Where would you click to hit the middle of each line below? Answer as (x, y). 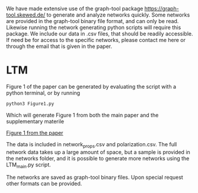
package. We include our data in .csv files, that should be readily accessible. (100, 34)
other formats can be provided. (44, 184)
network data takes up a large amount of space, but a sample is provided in (98, 152)
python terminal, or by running (43, 93)
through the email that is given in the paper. (59, 46)
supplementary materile (35, 121)
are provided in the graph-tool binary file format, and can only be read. (92, 21)
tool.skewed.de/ (26, 15)
